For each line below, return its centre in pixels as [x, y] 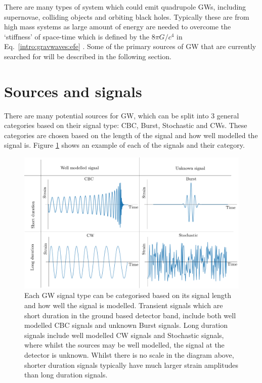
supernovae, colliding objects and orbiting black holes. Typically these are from [127, 16]
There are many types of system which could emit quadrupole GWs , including [125, 7]
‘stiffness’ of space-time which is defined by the [77, 36]
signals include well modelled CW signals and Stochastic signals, [124, 335]
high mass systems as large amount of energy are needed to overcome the [118, 27]
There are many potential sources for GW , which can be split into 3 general [122, 115]
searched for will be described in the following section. [88, 56]
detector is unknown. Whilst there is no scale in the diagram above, [129, 355]
